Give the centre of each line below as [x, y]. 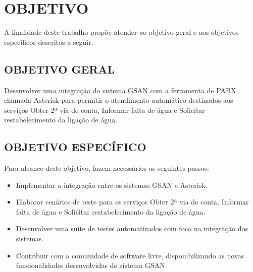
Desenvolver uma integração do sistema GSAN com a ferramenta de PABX [120, 90]
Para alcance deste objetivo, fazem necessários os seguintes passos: [107, 168]
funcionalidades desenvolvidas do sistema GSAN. [91, 265]
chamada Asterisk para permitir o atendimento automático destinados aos [119, 100]
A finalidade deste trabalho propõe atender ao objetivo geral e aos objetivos [121, 32]
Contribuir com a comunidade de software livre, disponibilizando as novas [130, 255]
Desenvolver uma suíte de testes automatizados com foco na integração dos [132, 228]
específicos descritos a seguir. [49, 42]
